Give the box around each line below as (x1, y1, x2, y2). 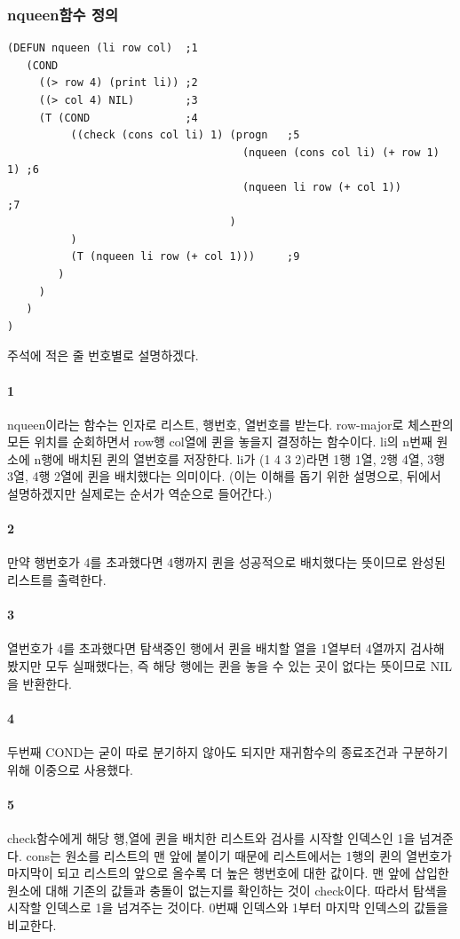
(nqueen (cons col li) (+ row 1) (242, 146, 440, 159)
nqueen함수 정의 (7, 3, 119, 25)
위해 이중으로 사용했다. (7, 760, 134, 778)
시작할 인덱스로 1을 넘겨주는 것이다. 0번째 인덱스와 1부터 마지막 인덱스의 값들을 (7, 898, 448, 917)
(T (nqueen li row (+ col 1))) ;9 (70, 250, 300, 264)
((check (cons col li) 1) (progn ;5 (70, 129, 300, 142)
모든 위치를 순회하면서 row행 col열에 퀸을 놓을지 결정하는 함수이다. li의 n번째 (7, 432, 432, 451)
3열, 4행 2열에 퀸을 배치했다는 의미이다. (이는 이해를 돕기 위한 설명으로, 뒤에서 (7, 467, 441, 485)
